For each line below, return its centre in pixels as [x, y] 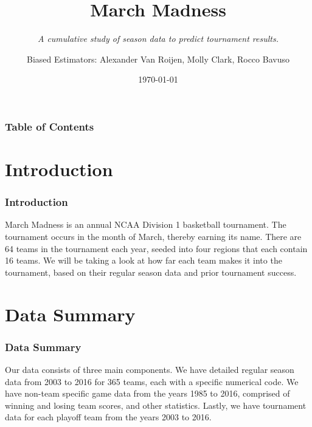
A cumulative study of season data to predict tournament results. [158, 39]
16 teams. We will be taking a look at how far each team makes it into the [144, 260]
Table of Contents [50, 126]
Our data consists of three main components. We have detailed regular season [150, 369]
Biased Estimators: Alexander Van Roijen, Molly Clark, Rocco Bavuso [158, 59]
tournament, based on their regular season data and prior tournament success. [151, 272]
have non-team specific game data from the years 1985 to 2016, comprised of [147, 393]
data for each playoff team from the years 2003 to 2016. [108, 417]
